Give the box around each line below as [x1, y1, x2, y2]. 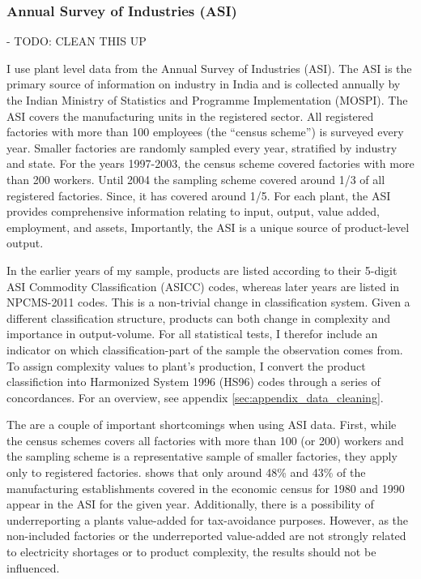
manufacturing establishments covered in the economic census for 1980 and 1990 [6, 479, 405, 496]
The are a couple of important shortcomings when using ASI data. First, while [6, 416, 397, 433]
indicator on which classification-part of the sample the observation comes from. [6, 341, 403, 358]
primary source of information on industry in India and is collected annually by [6, 75, 401, 92]
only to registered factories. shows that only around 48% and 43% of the [6, 464, 366, 481]
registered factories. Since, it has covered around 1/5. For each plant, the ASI [6, 187, 391, 204]
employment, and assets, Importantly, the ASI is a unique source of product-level [6, 218, 410, 235]
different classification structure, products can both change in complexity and [6, 309, 391, 326]
